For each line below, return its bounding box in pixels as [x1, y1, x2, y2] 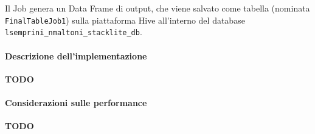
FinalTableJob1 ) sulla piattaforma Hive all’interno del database [5, 13, 245, 26]
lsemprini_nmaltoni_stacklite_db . [5, 25, 142, 38]
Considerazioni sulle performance [5, 96, 147, 109]
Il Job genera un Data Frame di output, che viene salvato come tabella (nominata [5, 2, 310, 14]
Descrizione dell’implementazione [5, 49, 147, 62]
